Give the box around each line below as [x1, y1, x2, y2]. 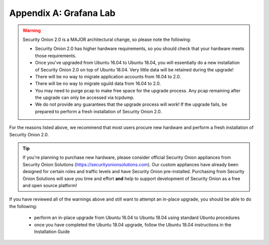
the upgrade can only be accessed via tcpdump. [35, 95, 134, 101]
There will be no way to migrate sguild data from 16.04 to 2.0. [35, 80, 161, 87]
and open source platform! [22, 182, 77, 188]
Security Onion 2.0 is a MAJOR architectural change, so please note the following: [22, 36, 191, 42]
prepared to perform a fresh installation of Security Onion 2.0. [35, 108, 162, 114]
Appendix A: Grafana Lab [9, 7, 116, 18]
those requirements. [35, 52, 77, 58]
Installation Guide [34, 229, 70, 235]
